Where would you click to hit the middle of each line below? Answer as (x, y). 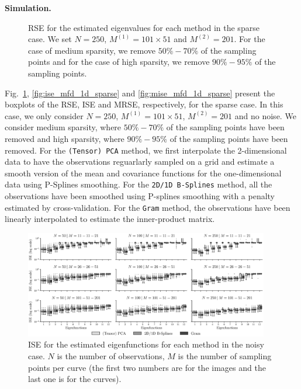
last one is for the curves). (75, 379)
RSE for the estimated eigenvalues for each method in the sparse (144, 27)
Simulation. (28, 8)
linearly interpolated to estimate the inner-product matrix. (110, 219)
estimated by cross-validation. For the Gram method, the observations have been (148, 207)
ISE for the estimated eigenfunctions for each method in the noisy (146, 344)
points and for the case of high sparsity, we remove (119, 62)
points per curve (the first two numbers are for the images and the (147, 367)
